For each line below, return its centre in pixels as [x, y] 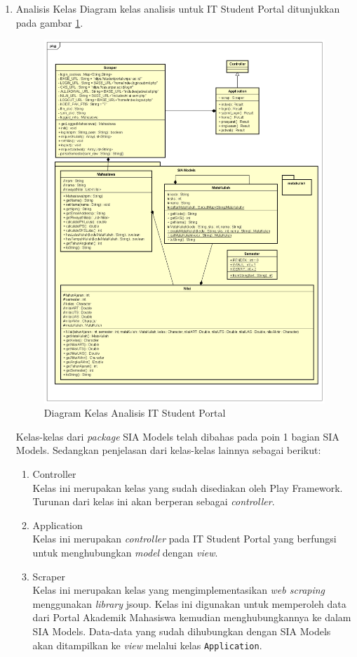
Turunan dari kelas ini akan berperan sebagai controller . [154, 501]
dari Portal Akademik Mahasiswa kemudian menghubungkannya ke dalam [192, 617]
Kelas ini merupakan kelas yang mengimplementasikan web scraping [179, 590]
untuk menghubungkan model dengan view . [125, 552]
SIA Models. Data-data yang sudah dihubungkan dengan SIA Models [182, 631]
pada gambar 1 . [49, 22]
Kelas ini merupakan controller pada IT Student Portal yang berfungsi [184, 539]
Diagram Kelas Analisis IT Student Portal [135, 413]
